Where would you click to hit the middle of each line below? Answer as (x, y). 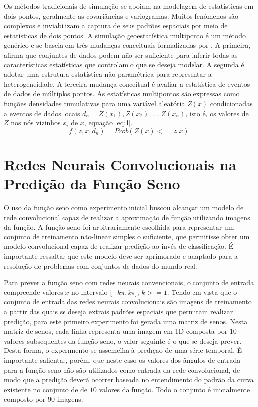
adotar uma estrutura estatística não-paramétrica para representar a (108, 74)
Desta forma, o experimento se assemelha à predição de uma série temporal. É (123, 350)
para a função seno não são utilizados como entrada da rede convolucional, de (122, 370)
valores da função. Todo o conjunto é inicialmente (174, 389)
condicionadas (231, 103)
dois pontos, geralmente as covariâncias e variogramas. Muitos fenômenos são (121, 16)
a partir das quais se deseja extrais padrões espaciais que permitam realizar (119, 311)
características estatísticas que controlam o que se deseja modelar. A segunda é (124, 64)
